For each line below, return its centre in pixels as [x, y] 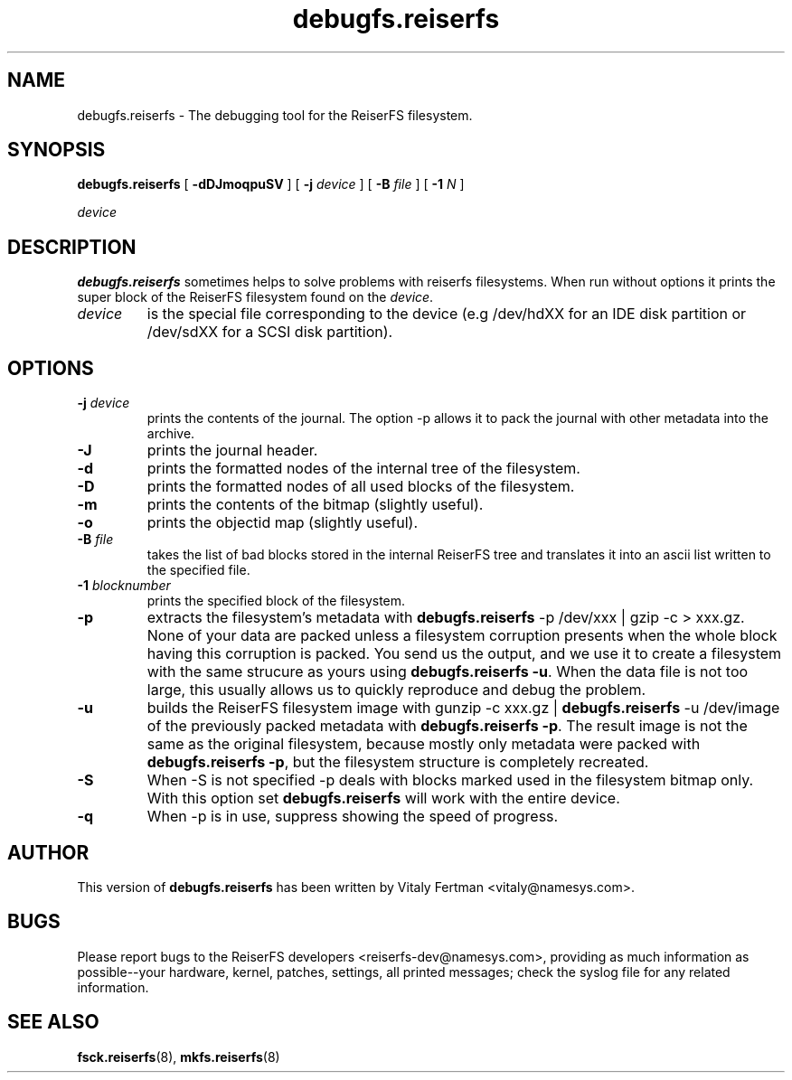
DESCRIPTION [72, 247]
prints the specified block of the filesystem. [276, 601]
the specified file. [198, 570]
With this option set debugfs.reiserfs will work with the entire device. [383, 798]
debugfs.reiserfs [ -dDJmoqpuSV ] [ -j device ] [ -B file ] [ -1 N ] [271, 184]
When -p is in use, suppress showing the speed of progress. [353, 817]
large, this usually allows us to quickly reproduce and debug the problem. [396, 690]
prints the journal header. [232, 451]
